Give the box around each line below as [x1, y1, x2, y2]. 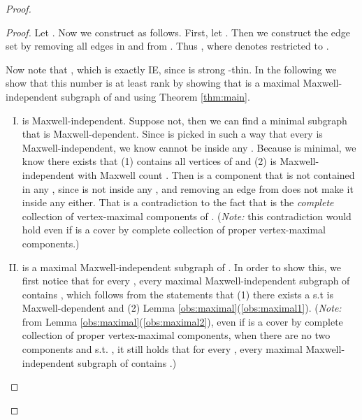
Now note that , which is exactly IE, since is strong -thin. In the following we [6, 61, 337, 76]
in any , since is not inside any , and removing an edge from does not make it [22, 181, 354, 196]
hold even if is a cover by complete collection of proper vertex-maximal [22, 222, 326, 237]
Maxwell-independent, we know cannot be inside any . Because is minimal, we [22, 140, 356, 154]
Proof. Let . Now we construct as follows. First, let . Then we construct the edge [6, 24, 351, 39]
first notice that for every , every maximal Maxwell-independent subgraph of [22, 273, 350, 288]
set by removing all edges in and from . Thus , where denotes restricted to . [6, 38, 329, 53]
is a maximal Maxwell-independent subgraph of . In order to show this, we [22, 259, 341, 274]
